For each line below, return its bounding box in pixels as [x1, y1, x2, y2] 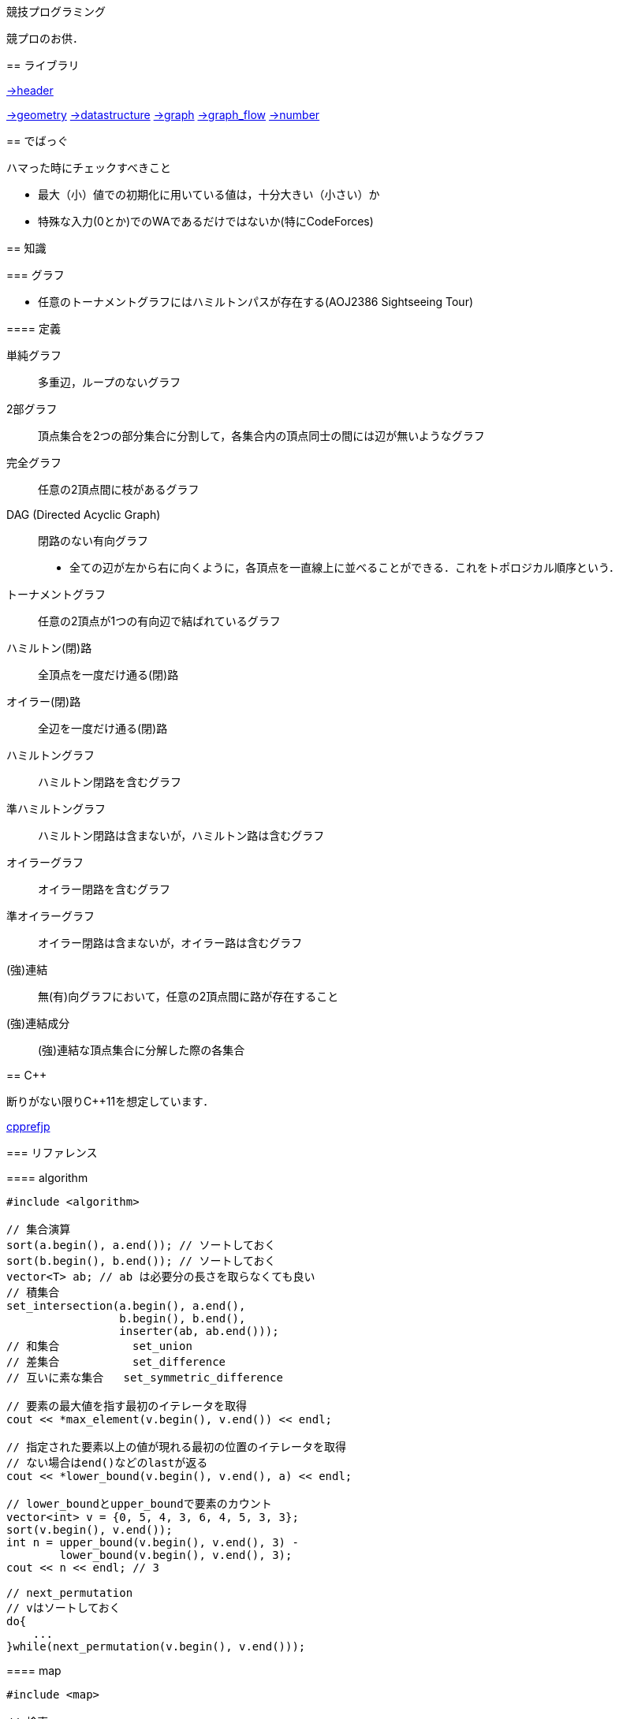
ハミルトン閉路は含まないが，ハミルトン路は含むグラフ [38, 829, 325, 842]
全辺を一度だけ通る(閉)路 [38, 722, 168, 735]
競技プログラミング [6, 5, 106, 18]
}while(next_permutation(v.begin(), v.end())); [6, 1640, 306, 1653]
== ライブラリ [6, 58, 80, 72]
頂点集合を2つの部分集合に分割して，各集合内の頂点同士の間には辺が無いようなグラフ [38, 429, 485, 442]
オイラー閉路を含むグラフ [38, 882, 170, 896]
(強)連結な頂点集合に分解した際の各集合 [38, 1043, 245, 1057]
